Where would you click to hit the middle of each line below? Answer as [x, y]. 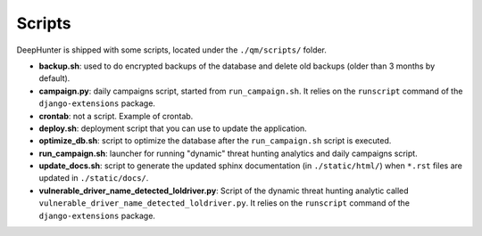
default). [54, 78]
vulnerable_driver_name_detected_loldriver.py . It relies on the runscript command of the [224, 203]
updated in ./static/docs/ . [94, 178]
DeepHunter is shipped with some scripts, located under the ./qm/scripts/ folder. [172, 50]
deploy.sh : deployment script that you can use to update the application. [173, 128]
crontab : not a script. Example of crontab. [116, 116]
